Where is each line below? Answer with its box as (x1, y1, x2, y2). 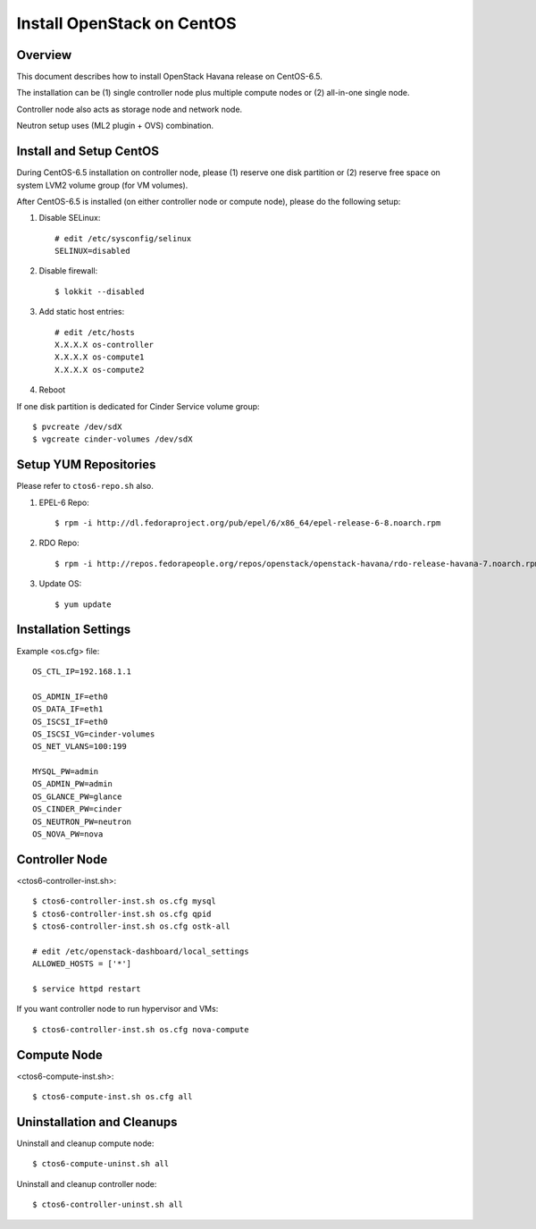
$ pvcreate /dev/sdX (32, 422, 122, 432)
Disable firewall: (38, 265, 98, 276)
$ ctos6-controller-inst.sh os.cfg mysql (32, 896, 216, 906)
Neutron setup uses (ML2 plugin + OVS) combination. (16, 121, 214, 131)
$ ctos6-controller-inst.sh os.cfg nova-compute (32, 1024, 249, 1034)
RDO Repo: (38, 537, 80, 549)
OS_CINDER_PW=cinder (32, 804, 122, 814)
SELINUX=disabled (54, 246, 130, 257)
